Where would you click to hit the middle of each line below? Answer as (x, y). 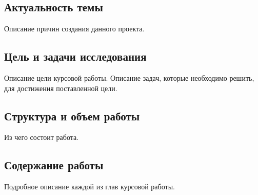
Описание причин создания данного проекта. (74, 29)
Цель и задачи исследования (75, 56)
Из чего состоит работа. (42, 137)
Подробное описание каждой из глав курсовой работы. (90, 187)
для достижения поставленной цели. (61, 88)
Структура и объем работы (72, 116)
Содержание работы (54, 165)
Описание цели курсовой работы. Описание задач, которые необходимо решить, (129, 78)
